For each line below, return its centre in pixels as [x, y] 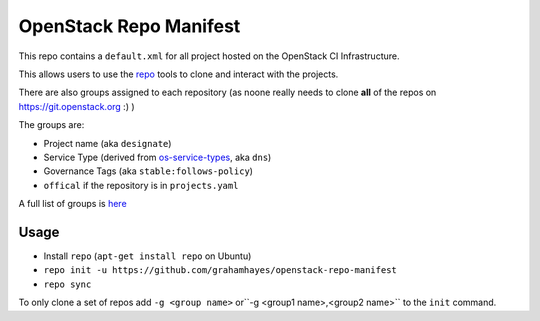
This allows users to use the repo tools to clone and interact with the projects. [178, 74]
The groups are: [51, 125]
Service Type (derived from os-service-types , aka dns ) [157, 157]
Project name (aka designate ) [107, 143]
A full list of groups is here [72, 204]
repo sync [67, 284]
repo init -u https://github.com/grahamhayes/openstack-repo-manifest [220, 270]
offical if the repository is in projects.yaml [141, 185]
